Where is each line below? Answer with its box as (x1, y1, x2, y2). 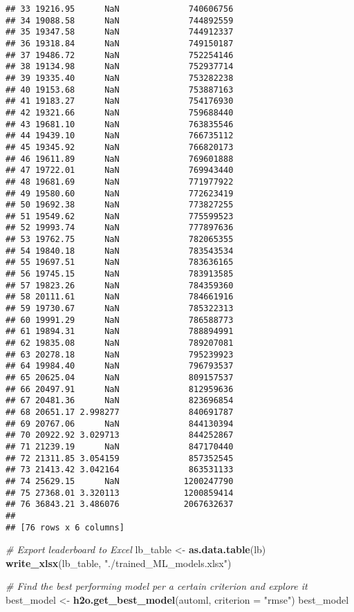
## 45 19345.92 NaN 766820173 (6, 142, 234, 152)
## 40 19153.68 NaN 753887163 (6, 84, 234, 95)
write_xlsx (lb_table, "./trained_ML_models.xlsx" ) (6, 555, 232, 570)
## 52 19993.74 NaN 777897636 (6, 223, 234, 233)
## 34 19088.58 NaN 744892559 (6, 15, 234, 26)
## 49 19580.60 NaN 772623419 (6, 188, 234, 198)
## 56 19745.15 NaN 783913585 (6, 269, 234, 279)
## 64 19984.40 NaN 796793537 (6, 361, 234, 371)
